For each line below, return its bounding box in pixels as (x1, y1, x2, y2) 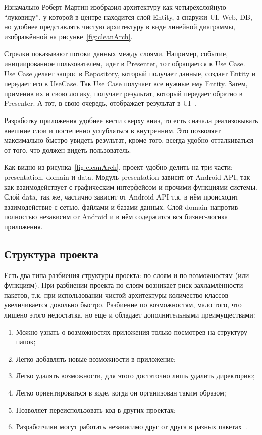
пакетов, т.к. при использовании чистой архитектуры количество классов (4, 289, 229, 300)
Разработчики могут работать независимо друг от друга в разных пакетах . (16, 421, 247, 432)
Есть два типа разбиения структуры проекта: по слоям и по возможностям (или (4, 269, 249, 280)
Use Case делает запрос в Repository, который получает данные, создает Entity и (4, 68, 256, 78)
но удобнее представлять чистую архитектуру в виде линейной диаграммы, (4, 21, 235, 32)
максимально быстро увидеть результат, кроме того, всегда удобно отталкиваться (4, 135, 253, 145)
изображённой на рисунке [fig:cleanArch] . (4, 31, 133, 42)
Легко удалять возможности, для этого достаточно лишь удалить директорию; (16, 370, 255, 381)
